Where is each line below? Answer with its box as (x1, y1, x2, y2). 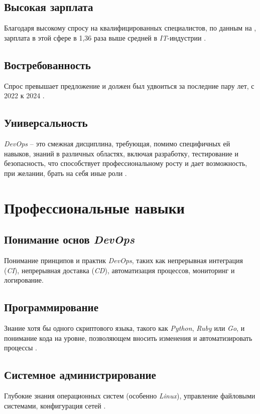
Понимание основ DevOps (4, 232, 135, 247)
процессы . (4, 342, 37, 353)
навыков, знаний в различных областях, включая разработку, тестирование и (4, 148, 238, 158)
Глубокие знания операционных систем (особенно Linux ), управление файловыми (4, 390, 255, 400)
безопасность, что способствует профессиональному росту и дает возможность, (4, 158, 247, 168)
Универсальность (4, 115, 88, 130)
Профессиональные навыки (4, 197, 185, 218)
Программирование (4, 299, 98, 315)
